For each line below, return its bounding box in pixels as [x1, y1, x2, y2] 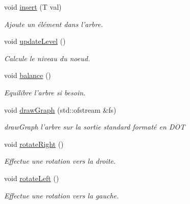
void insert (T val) [4, 2, 62, 12]
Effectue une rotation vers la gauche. [4, 190, 119, 200]
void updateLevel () [4, 36, 66, 46]
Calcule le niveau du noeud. [4, 53, 90, 63]
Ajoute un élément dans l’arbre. [4, 18, 103, 29]
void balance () [4, 70, 51, 81]
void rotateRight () [4, 138, 64, 149]
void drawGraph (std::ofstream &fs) [4, 104, 116, 115]
